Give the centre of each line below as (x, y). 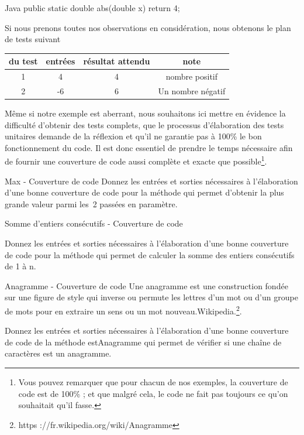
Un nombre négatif (192, 90)
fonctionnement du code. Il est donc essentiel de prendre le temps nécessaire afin (149, 147)
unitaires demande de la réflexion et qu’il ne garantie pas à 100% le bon (133, 136)
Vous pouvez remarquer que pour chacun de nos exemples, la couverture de (153, 382)
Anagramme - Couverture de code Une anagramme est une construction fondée (146, 285)
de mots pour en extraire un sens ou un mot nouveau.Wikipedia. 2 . (123, 310)
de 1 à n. (20, 266)
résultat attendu (117, 61)
